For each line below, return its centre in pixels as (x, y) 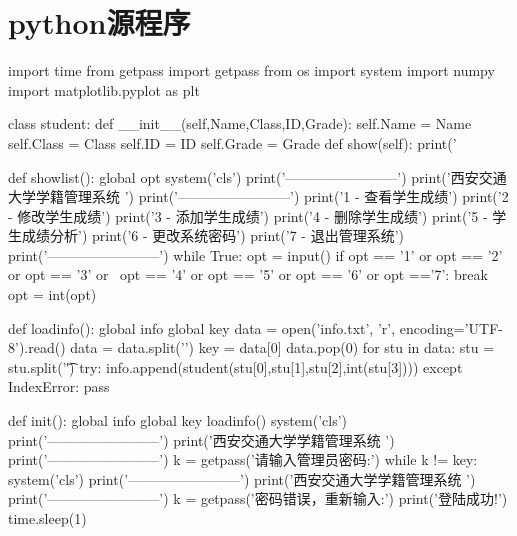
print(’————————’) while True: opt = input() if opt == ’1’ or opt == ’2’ (255, 254)
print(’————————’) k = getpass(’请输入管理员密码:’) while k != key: (243, 459)
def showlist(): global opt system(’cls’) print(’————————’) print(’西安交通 (257, 176)
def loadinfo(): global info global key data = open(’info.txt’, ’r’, (202, 327)
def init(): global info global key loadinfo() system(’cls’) (177, 420)
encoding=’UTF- (451, 327)
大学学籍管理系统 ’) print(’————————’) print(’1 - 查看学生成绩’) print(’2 (258, 196)
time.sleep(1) (47, 518)
